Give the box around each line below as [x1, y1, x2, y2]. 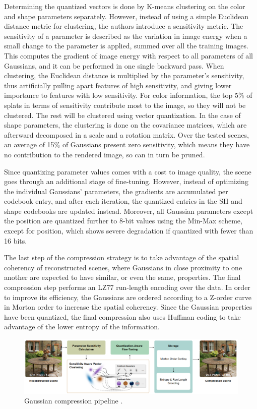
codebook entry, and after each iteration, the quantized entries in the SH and [4, 196, 242, 206]
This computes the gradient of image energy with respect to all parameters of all [4, 50, 253, 61]
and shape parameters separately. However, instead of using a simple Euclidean [4, 11, 248, 21]
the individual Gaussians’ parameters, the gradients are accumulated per [4, 186, 228, 196]
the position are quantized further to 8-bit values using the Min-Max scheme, [4, 215, 242, 226]
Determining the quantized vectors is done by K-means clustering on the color [4, 1, 245, 11]
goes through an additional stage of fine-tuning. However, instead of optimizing [4, 176, 248, 187]
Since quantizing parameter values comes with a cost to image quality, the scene [4, 166, 251, 177]
